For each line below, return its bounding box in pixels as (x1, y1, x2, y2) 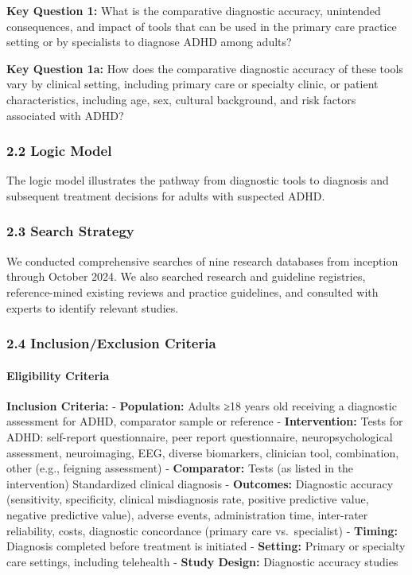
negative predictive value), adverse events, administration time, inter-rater (6, 506, 368, 523)
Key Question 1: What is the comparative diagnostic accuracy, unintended (6, 2, 381, 18)
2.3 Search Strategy (6, 221, 134, 241)
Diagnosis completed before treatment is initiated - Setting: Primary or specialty (6, 538, 406, 554)
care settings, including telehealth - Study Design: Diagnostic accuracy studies (6, 553, 398, 569)
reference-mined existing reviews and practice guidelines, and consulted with (6, 283, 379, 300)
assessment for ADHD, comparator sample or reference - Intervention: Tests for (6, 413, 403, 429)
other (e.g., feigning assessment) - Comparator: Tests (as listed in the (6, 460, 354, 476)
